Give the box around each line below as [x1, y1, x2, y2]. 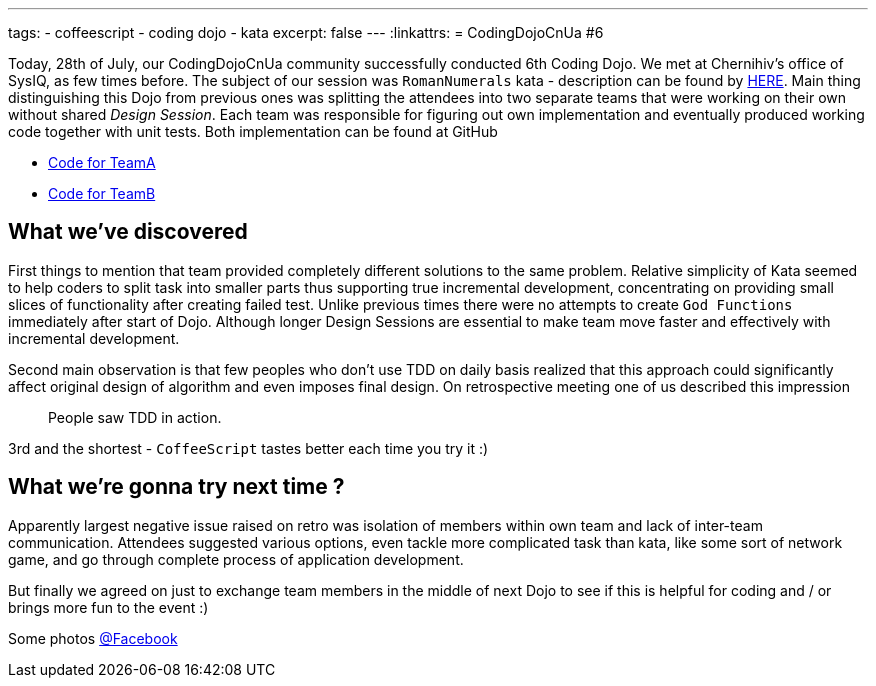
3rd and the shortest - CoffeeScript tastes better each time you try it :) [8, 439, 489, 457]
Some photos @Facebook [8, 629, 178, 647]
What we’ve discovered [8, 219, 248, 245]
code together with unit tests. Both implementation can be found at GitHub [8, 123, 498, 140]
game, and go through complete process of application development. [8, 550, 464, 568]
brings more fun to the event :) [8, 598, 209, 616]
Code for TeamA [48, 154, 156, 171]
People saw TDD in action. [48, 408, 222, 426]
